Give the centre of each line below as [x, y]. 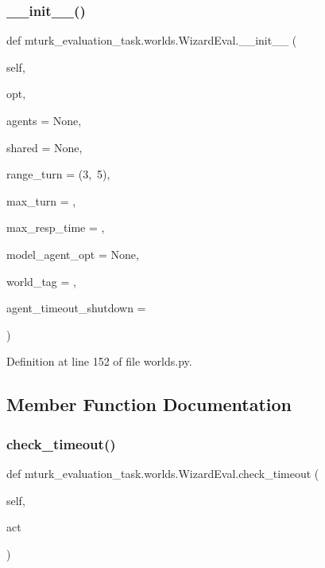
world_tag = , [41, 281]
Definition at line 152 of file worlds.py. [99, 361]
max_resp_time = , [56, 227]
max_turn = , [41, 200]
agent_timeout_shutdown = [76, 308]
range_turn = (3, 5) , [58, 174]
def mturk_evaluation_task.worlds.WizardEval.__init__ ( [152, 40]
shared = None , [44, 147]
